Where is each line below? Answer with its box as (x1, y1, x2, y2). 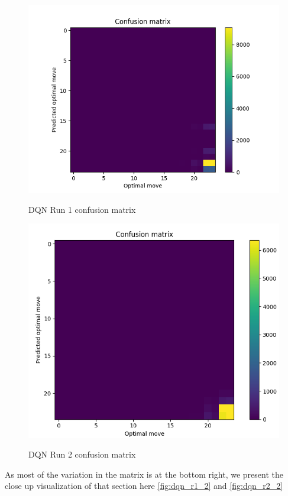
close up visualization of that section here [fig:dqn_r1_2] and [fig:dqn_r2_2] (5, 479, 283, 492)
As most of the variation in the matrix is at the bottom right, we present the (5, 468, 283, 480)
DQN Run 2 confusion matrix (28, 448, 136, 461)
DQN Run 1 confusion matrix (28, 203, 136, 215)
